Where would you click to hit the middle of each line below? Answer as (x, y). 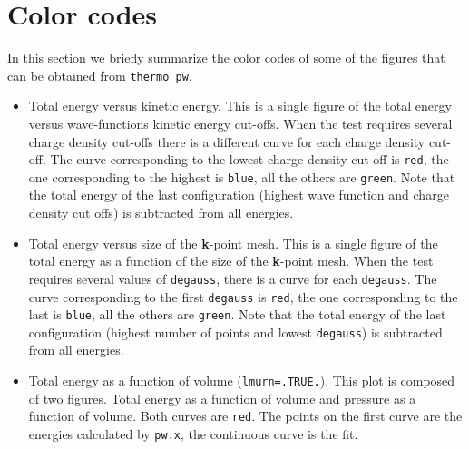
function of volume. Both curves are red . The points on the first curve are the (245, 416)
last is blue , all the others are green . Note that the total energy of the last (237, 314)
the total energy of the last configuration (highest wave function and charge (239, 195)
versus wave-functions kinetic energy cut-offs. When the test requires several (240, 123)
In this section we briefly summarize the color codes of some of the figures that (226, 58)
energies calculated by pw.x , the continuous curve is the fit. (193, 433)
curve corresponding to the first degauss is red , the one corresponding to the (243, 296)
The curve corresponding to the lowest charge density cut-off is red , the (249, 159)
